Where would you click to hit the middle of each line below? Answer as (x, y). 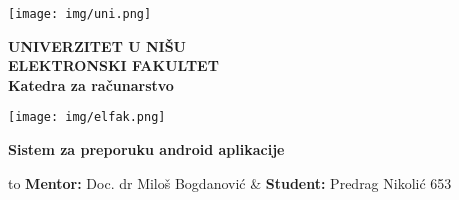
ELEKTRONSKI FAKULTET (113, 65)
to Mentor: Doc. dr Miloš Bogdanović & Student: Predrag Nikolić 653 (230, 182)
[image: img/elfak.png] (87, 117)
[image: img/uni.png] (80, 14)
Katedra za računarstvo (91, 84)
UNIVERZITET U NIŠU (97, 45)
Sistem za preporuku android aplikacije (146, 149)
